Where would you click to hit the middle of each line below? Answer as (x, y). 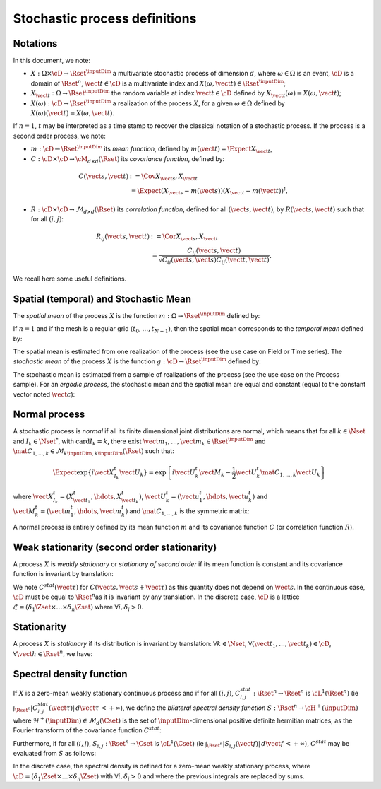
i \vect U (183, 473)
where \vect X (33, 496)
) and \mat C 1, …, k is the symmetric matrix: (187, 512)
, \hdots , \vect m (98, 512)
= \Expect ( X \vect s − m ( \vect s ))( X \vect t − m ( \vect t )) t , (210, 191)
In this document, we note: (52, 61)
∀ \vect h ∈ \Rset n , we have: (53, 653)
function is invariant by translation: (63, 574)
